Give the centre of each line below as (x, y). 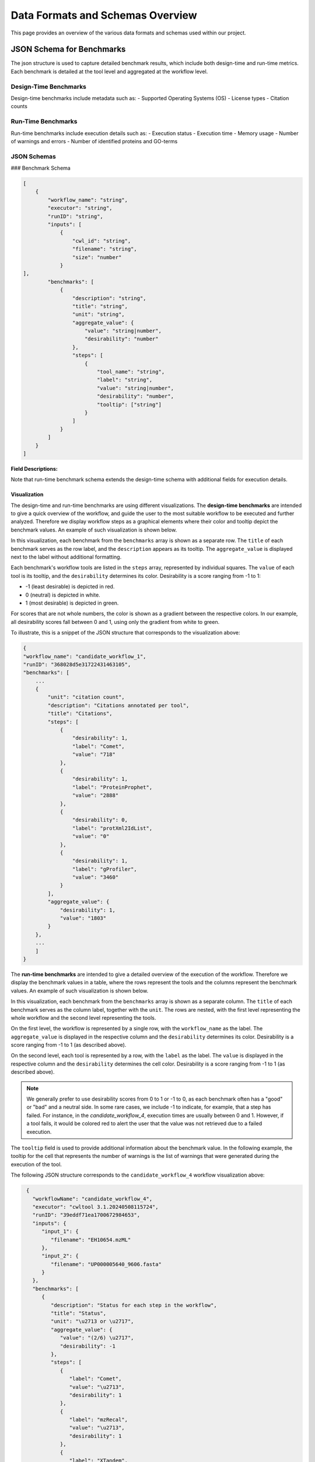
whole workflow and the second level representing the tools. (83, 1018)
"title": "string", (100, 306)
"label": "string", (125, 380)
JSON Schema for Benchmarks (68, 49)
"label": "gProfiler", (104, 869)
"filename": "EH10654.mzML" (91, 1239)
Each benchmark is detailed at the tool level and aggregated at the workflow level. (109, 71)
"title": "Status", (78, 1313)
